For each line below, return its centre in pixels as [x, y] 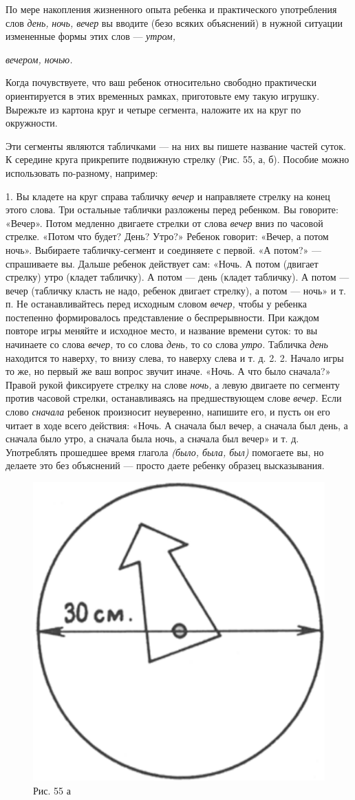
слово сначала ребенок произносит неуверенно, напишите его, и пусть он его [168, 412]
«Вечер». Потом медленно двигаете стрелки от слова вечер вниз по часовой [164, 223]
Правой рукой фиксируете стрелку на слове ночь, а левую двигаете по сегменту [173, 384]
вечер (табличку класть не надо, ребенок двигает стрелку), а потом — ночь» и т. [176, 290]
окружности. [32, 123]
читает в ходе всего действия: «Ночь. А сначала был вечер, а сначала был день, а [177, 425]
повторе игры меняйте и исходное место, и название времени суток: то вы [162, 331]
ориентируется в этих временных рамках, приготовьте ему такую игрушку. [163, 95]
